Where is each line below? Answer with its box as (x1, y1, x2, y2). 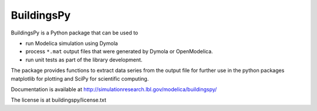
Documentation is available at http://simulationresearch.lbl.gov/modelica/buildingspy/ (11, 85, 217, 93)
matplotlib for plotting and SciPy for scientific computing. (11, 75, 149, 82)
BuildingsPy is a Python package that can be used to (11, 29, 139, 36)
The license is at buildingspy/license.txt (11, 96, 107, 103)
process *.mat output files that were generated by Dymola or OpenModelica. (25, 48, 214, 55)
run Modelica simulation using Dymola (25, 40, 119, 47)
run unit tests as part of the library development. (25, 56, 143, 63)
